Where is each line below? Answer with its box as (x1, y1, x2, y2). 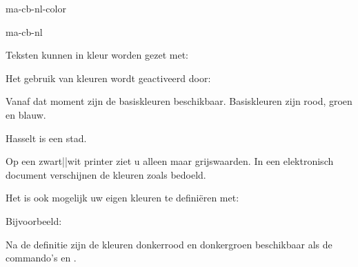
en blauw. (6, 107, 46, 121)
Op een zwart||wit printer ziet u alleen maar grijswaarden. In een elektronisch (6, 154, 334, 168)
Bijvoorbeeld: (6, 213, 62, 228)
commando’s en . (6, 250, 77, 265)
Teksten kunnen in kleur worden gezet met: (6, 48, 188, 62)
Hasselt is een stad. (6, 130, 87, 145)
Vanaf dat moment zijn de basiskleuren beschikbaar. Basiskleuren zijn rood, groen (6, 94, 352, 108)
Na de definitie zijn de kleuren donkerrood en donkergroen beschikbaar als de (6, 237, 332, 251)
